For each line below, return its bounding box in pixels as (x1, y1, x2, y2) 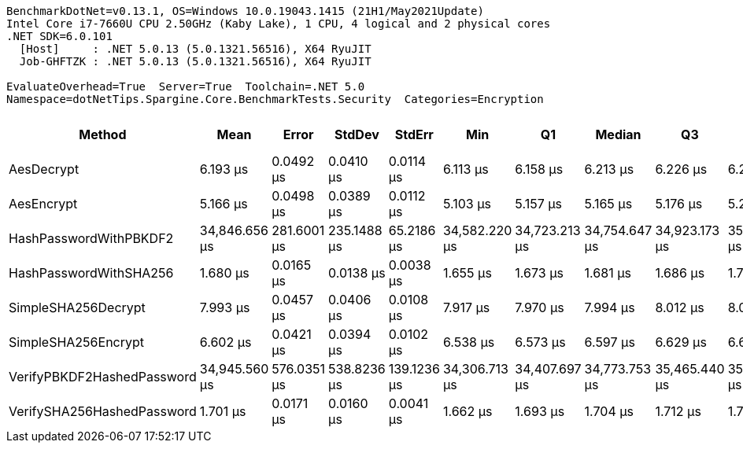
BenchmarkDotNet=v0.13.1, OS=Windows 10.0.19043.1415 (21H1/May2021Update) (6, 5, 484, 17)
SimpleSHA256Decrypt (9, 300, 146, 315)
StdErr (394, 127, 434, 142)
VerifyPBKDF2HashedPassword (9, 369, 197, 385)
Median (595, 127, 641, 142)
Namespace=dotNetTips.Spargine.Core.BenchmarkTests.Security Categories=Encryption (6, 93, 544, 105)
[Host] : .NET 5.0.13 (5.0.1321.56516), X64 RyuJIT (19, 42, 371, 55)
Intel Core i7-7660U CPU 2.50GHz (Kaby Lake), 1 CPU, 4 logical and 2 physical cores (6, 17, 551, 30)
